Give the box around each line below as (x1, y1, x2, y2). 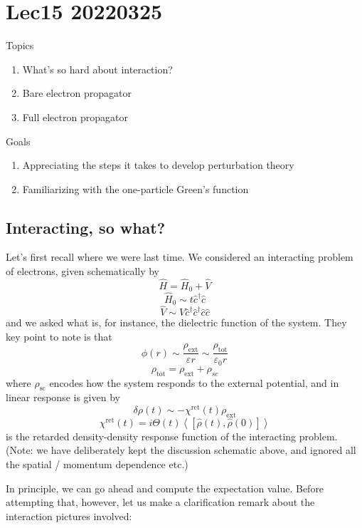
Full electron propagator (22, 109, 128, 124)
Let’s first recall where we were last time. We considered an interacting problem (6, 249, 353, 264)
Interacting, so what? (6, 216, 166, 238)
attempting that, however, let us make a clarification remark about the (6, 495, 315, 509)
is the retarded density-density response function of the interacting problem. (6, 428, 338, 443)
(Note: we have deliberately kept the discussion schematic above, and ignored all (6, 442, 356, 457)
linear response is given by (6, 390, 120, 405)
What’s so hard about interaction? (22, 61, 173, 76)
